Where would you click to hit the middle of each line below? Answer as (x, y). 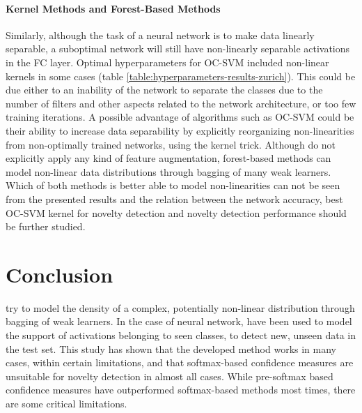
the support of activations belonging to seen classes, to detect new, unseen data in (181, 335)
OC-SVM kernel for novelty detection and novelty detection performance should (176, 212)
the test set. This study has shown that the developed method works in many (171, 348)
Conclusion (60, 274)
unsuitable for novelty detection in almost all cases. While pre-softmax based (170, 376)
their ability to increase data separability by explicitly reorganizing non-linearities (180, 130)
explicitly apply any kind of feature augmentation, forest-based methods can (168, 158)
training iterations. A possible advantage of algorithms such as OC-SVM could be (180, 117)
